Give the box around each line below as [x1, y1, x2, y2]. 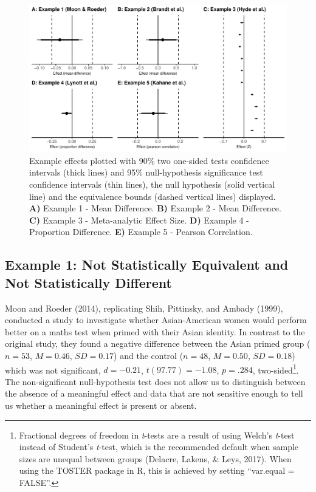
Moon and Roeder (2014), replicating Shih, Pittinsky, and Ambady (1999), [5, 301, 283, 314]
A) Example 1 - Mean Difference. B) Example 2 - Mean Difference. [29, 202, 281, 214]
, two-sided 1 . [252, 361, 299, 376]
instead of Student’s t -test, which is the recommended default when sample [19, 440, 299, 453]
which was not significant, [5, 363, 101, 376]
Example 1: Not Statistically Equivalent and [5, 255, 289, 274]
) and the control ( [114, 349, 184, 361]
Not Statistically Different [5, 273, 172, 292]
